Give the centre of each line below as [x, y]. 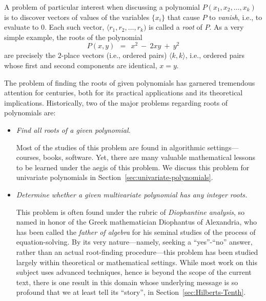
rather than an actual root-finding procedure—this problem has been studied [137, 252]
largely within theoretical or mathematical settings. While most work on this [137, 262]
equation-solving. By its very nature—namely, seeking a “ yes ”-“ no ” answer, [134, 242]
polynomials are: [30, 113]
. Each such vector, [74, 27]
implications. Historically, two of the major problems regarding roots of [116, 102]
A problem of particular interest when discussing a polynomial [102, 7]
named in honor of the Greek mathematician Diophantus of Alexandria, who [136, 222]
